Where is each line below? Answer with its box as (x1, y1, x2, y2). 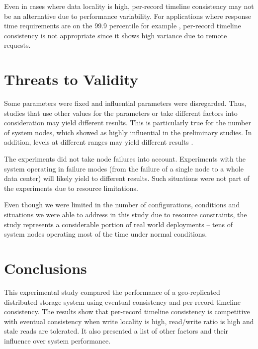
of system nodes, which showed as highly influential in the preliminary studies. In (4, 127, 252, 137)
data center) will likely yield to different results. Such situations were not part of (4, 173, 250, 183)
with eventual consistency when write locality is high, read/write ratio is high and (4, 316, 254, 326)
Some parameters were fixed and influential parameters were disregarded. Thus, (4, 98, 247, 108)
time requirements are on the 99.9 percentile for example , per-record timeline (4, 20, 241, 31)
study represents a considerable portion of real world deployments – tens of (4, 219, 233, 229)
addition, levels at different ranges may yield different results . (4, 137, 193, 147)
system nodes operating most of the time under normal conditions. (4, 229, 207, 239)
